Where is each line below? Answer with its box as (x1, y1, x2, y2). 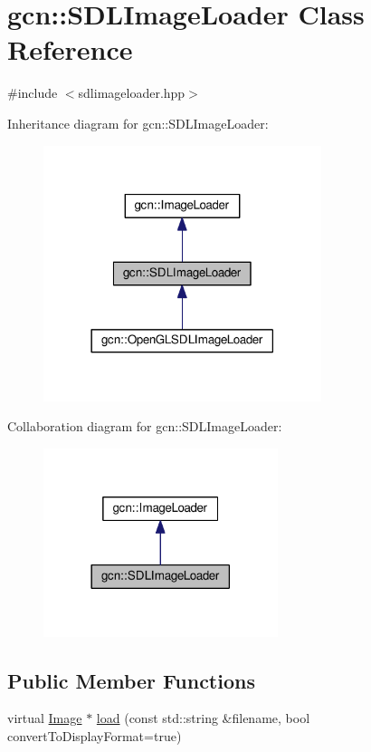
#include (7, 83, 58, 102)
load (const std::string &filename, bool (96, 709, 310, 728)
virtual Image (7, 709, 82, 728)
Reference (7, 31, 133, 68)
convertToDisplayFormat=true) (7, 727, 182, 746)
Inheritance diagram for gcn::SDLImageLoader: (7, 113, 269, 132)
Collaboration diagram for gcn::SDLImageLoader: (7, 417, 282, 436)
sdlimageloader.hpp (78, 83, 185, 102)
